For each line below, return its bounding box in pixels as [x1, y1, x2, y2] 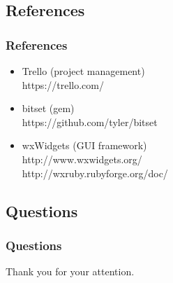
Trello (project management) [22, 64, 145, 78]
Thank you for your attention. [6, 264, 135, 279]
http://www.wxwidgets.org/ [22, 151, 142, 166]
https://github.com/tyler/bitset [22, 114, 158, 129]
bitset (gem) [22, 101, 75, 116]
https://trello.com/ [22, 77, 104, 92]
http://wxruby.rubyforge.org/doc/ [22, 165, 168, 180]
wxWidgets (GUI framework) [22, 138, 147, 153]
